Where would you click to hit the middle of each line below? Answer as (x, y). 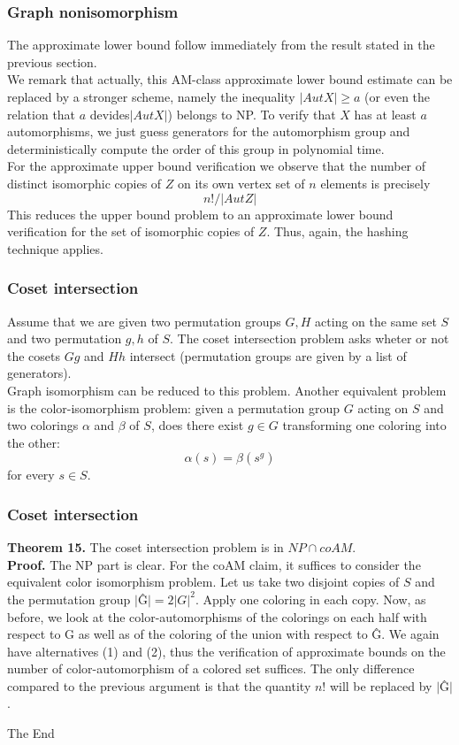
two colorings (43, 425)
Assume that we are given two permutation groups (144, 321)
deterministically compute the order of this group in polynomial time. (196, 148)
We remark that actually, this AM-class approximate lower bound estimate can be (230, 79)
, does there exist (197, 425)
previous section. (52, 61)
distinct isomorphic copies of (84, 183)
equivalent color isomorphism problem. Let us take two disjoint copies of (203, 582)
